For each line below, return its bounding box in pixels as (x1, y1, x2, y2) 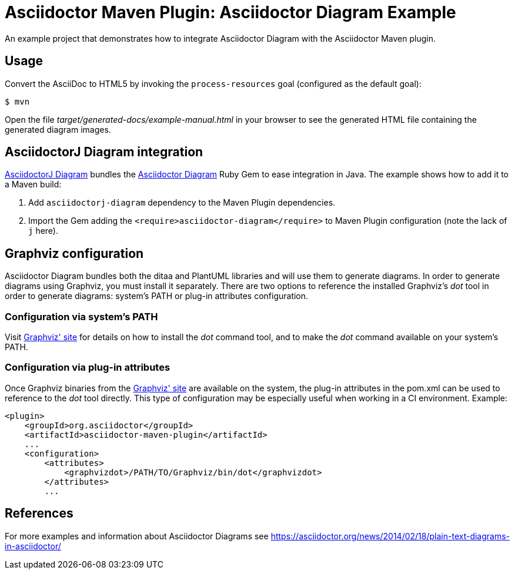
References (5, 506, 73, 521)
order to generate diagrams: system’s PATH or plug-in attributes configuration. (5, 291, 309, 301)
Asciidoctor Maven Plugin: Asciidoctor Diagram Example (5, 2, 456, 22)
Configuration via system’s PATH (5, 310, 158, 323)
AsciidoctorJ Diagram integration (5, 145, 203, 160)
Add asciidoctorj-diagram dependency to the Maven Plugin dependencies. (28, 197, 336, 208)
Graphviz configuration (5, 246, 144, 261)
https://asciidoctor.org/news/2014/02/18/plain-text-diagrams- (270, 531, 510, 541)
